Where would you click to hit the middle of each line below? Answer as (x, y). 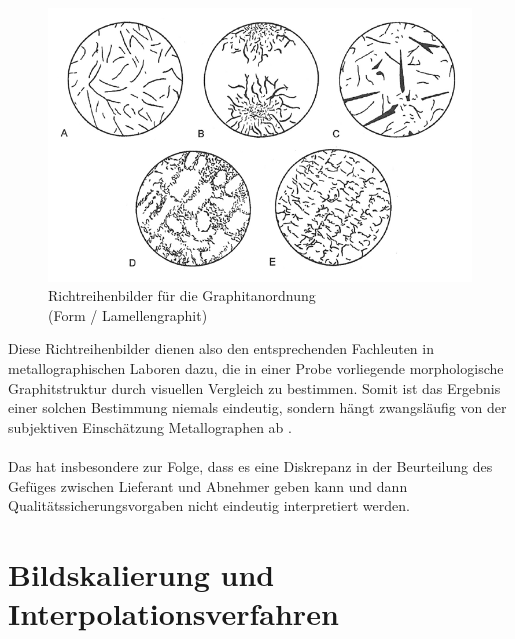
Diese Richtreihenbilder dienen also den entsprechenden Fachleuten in (221, 348)
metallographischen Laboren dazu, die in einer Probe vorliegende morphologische (256, 367)
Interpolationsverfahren (173, 613)
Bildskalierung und (141, 573)
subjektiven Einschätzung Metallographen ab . (150, 426)
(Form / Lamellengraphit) (128, 314)
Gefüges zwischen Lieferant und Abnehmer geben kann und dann (208, 485)
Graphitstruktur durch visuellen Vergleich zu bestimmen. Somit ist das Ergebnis (254, 387)
